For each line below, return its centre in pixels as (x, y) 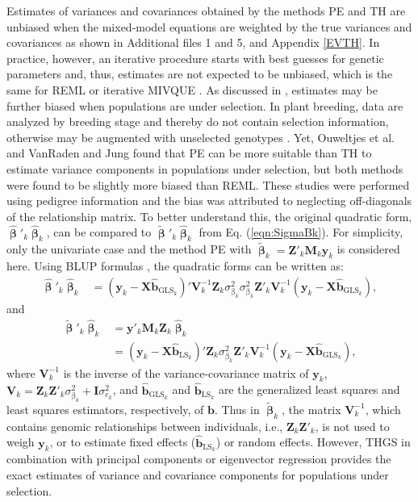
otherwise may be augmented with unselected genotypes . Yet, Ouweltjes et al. (201, 137)
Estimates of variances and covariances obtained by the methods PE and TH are (206, 10)
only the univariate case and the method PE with (129, 249)
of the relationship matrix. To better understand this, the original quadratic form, (209, 216)
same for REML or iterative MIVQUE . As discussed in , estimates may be (192, 89)
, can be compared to (99, 232)
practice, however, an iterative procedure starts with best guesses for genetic (195, 58)
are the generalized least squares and (309, 389)
